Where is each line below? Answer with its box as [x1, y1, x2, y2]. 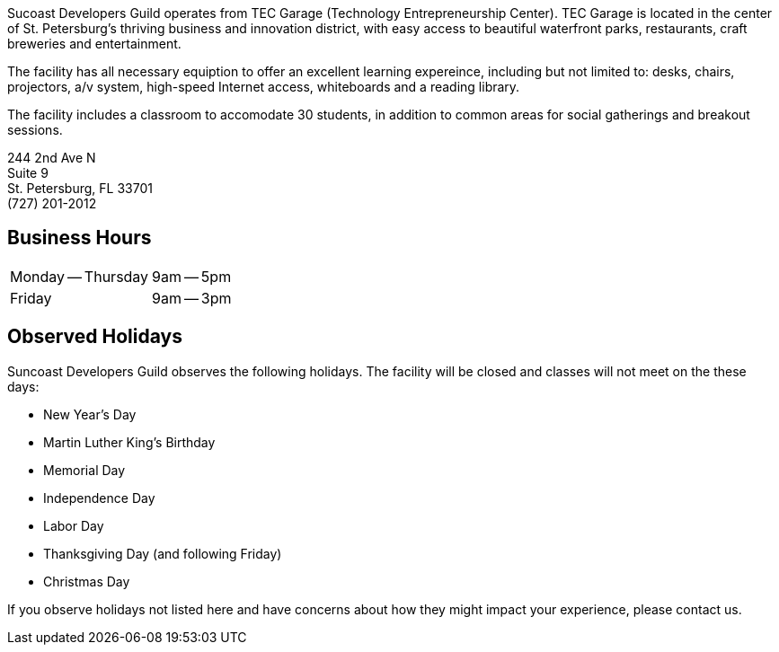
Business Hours [7, 226, 152, 250]
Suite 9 [7, 165, 49, 181]
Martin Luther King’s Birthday [43, 434, 216, 450]
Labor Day [43, 517, 104, 533]
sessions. [7, 122, 63, 137]
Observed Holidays [7, 325, 182, 348]
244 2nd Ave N [7, 150, 96, 165]
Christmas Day [43, 573, 130, 589]
